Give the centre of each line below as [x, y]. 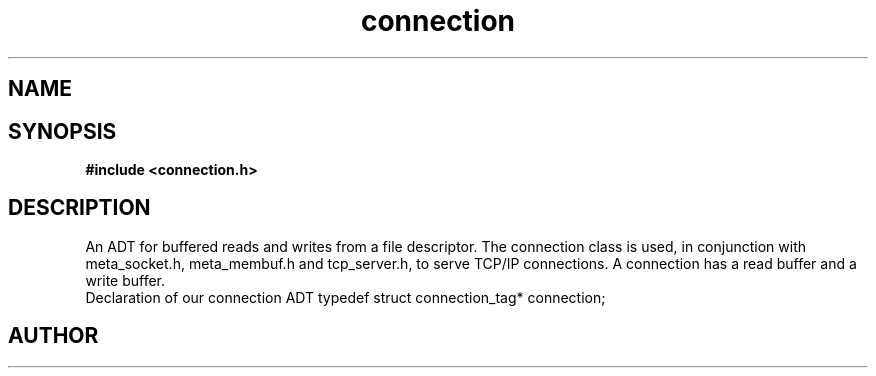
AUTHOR [53, 336]
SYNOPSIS [62, 131]
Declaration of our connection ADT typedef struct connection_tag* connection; [345, 297]
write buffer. [125, 280]
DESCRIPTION [79, 208]
